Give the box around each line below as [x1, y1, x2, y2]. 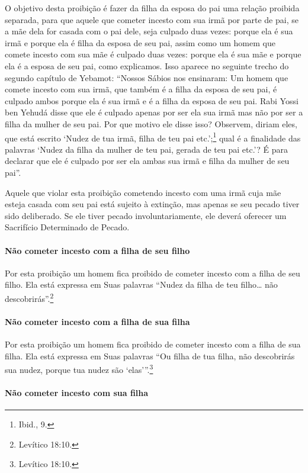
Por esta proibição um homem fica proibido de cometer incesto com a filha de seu [5, 266, 300, 279]
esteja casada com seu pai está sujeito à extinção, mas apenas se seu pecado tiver [5, 198, 300, 210]
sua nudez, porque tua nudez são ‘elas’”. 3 [5, 362, 153, 375]
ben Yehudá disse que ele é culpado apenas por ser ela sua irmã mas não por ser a [5, 106, 303, 118]
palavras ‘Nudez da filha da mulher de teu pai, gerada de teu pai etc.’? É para [5, 143, 288, 155]
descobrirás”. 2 [5, 290, 54, 304]
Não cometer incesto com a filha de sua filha [5, 315, 190, 327]
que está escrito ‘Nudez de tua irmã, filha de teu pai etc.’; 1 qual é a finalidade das [5, 130, 301, 144]
